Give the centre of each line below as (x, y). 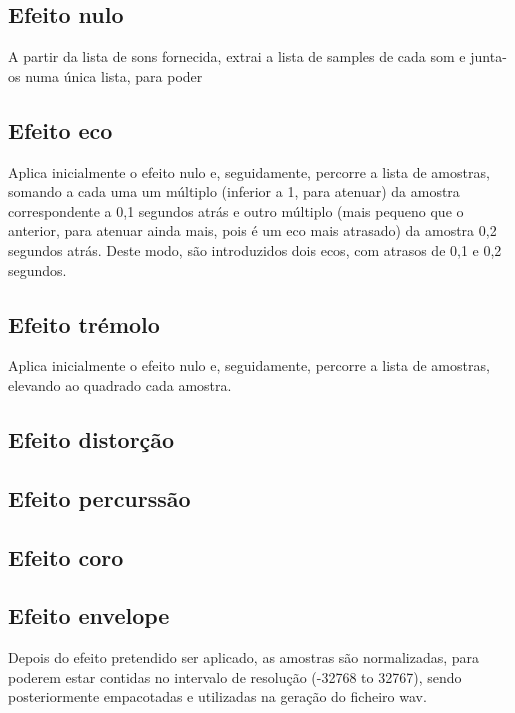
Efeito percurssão (99, 497)
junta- (488, 56)
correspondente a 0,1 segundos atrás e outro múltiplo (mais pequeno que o (236, 210)
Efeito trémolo (84, 323)
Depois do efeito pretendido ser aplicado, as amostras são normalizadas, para (244, 657)
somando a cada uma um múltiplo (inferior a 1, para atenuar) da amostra (234, 191)
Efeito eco (60, 129)
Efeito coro (66, 556)
